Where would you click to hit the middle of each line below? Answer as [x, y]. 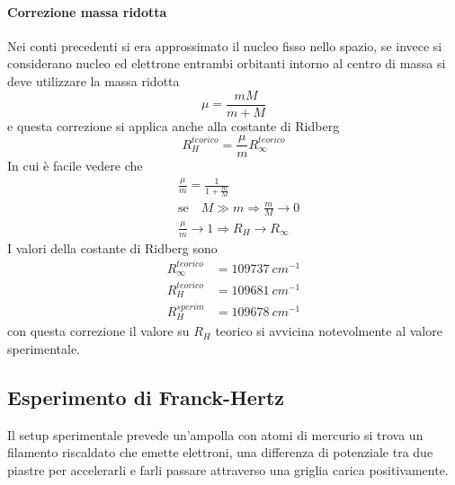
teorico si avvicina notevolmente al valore [329, 331]
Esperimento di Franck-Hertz [146, 397]
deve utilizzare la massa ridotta [94, 80]
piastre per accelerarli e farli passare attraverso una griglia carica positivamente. [228, 469]
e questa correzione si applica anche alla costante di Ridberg [174, 125]
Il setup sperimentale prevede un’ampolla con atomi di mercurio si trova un [215, 434]
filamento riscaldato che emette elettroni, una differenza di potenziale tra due [220, 452]
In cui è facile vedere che [75, 166]
